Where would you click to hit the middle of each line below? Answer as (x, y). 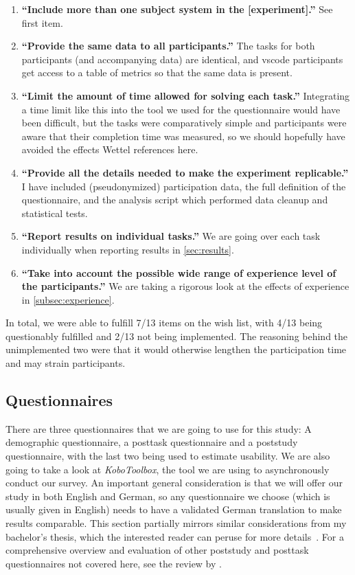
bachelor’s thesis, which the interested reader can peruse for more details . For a (175, 536)
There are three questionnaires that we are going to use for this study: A (159, 428)
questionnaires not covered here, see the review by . (114, 563)
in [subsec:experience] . (68, 299)
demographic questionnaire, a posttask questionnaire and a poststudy (152, 442)
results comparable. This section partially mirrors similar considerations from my (176, 523)
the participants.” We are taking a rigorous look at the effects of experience (185, 286)
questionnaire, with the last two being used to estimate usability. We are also (168, 456)
